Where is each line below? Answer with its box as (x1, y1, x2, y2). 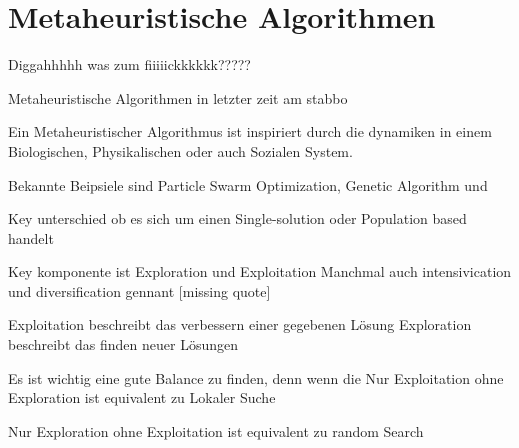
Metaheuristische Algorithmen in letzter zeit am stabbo (8, 87, 348, 108)
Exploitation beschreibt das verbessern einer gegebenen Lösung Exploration (8, 314, 472, 335)
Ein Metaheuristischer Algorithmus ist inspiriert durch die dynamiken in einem (8, 121, 492, 142)
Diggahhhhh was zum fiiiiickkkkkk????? (8, 54, 251, 75)
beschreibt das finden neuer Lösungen (8, 334, 238, 355)
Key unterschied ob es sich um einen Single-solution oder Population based (8, 208, 467, 229)
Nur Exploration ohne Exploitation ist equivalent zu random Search (8, 420, 424, 441)
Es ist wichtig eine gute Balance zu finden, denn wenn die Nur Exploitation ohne (8, 367, 504, 388)
